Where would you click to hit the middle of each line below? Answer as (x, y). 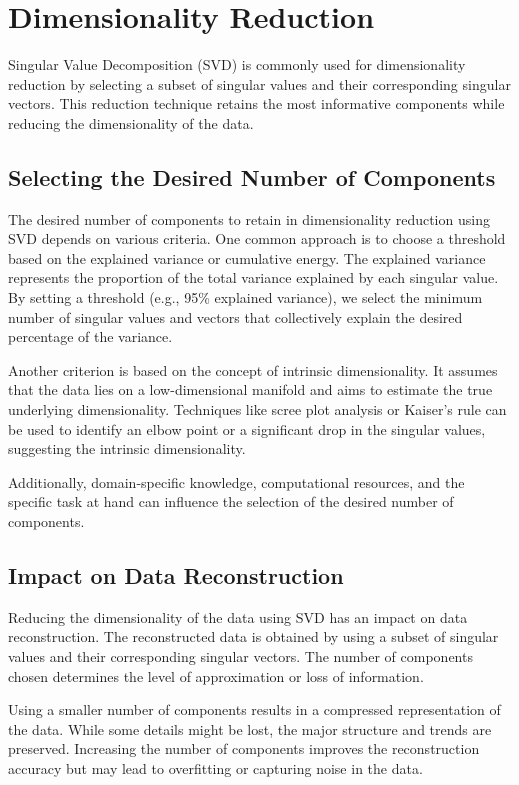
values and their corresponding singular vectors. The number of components (240, 656)
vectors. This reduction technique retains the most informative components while (256, 103)
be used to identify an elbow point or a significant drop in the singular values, (247, 428)
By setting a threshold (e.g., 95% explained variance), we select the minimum (245, 297)
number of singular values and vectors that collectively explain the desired (235, 316)
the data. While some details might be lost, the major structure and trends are (250, 728)
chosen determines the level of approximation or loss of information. (216, 675)
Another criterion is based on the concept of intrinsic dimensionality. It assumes (253, 369)
